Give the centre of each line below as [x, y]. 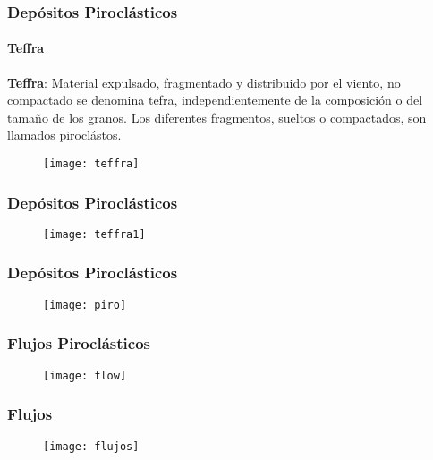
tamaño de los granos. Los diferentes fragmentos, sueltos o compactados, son [217, 117]
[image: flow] [85, 375]
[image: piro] [85, 305]
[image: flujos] [91, 446]
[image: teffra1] [94, 234]
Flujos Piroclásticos [79, 343]
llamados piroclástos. [64, 135]
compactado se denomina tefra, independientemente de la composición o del [215, 100]
